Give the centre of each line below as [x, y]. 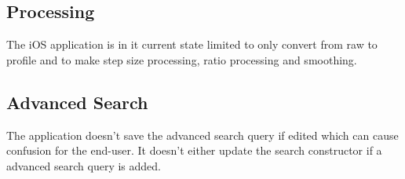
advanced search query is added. [84, 165]
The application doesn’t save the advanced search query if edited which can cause [202, 135]
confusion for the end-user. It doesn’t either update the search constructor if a [194, 150]
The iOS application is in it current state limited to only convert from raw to [192, 44]
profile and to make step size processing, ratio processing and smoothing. [182, 59]
